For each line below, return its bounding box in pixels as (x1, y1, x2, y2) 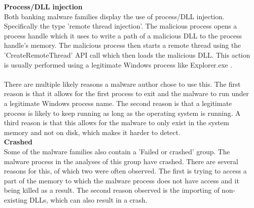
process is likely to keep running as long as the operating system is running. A (4, 107, 241, 118)
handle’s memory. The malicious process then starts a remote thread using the (4, 40, 241, 50)
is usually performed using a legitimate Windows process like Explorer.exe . (4, 59, 232, 69)
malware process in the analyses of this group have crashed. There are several (4, 156, 238, 166)
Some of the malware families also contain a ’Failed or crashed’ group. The (4, 146, 230, 156)
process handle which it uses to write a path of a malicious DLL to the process (4, 30, 242, 40)
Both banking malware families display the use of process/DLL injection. (4, 11, 224, 21)
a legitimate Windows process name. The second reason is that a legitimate (4, 98, 232, 108)
